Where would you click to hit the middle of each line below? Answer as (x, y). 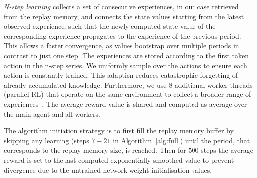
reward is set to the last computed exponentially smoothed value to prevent (119, 159)
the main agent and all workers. (52, 114)
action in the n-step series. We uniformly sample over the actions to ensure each (126, 65)
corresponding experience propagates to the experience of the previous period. (123, 36)
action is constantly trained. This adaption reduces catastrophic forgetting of (121, 75)
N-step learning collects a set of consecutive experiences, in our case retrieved (121, 6)
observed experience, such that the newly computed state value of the (110, 26)
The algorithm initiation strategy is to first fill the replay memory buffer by (119, 131)
